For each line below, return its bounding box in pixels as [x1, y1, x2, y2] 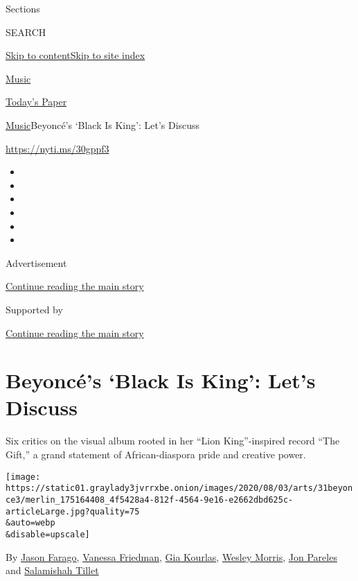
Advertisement [6, 255, 67, 270]
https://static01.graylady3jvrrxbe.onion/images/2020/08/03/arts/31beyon [6, 483, 353, 494]
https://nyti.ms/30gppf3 [6, 141, 109, 155]
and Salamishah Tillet [6, 563, 99, 578]
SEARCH [6, 24, 46, 39]
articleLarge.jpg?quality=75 [6, 506, 140, 517]
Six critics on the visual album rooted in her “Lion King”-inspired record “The [6, 433, 340, 448]
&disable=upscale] [6, 529, 90, 539]
